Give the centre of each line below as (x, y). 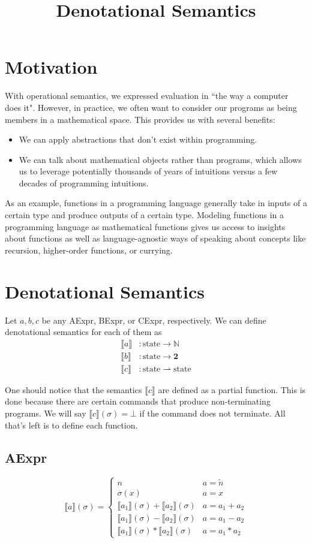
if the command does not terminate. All (212, 413)
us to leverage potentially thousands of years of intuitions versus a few (148, 171)
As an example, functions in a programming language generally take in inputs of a (156, 203)
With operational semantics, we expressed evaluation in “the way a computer (147, 96)
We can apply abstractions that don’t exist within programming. (138, 139)
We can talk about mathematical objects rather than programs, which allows (160, 159)
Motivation (51, 67)
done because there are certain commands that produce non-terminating (138, 401)
